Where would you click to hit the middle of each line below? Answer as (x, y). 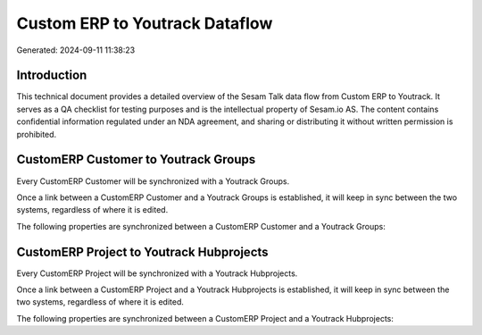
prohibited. (37, 134)
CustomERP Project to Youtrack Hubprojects (142, 251)
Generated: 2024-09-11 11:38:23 (76, 50)
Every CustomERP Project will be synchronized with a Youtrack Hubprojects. (157, 273)
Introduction (52, 75)
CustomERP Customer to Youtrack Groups (136, 159)
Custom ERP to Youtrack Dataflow (145, 23)
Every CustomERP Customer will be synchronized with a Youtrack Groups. (153, 181)
